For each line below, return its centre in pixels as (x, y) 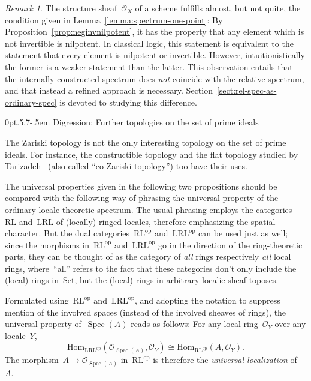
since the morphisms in (47, 244)
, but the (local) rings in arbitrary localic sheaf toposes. (176, 280)
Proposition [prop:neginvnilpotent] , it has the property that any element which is (155, 31)
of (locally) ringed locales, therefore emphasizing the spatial (166, 221)
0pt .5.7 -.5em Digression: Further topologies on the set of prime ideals (132, 122)
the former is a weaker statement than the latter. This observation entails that (149, 66)
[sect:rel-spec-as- (247, 90)
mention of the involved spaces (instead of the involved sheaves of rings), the (146, 312)
